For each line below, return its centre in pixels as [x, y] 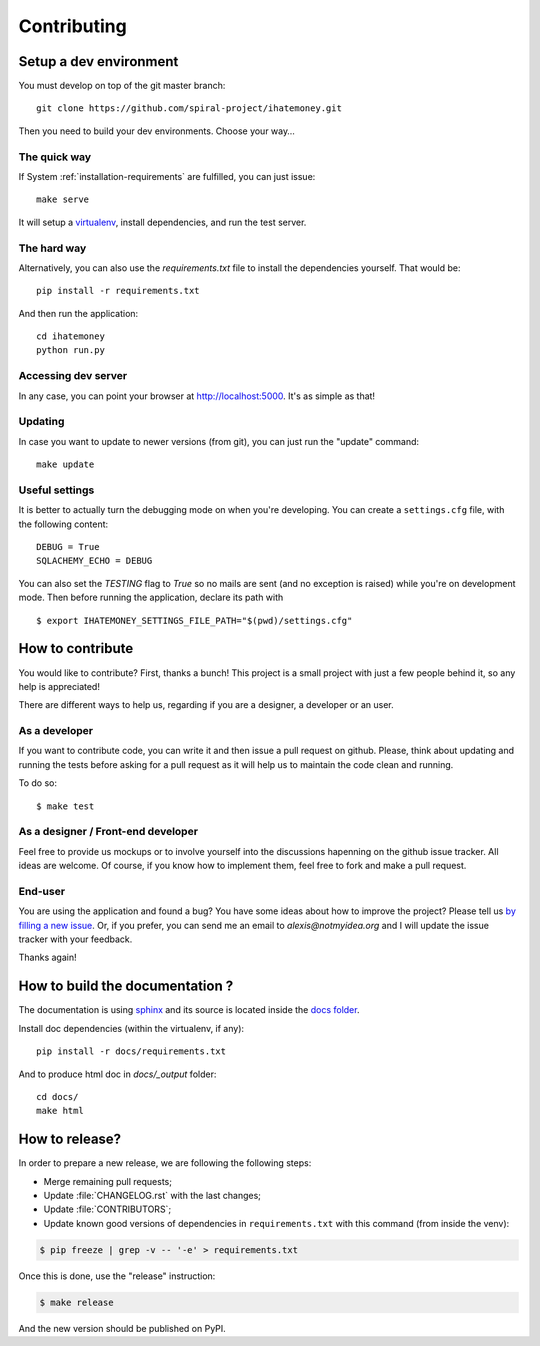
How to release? [70, 1139]
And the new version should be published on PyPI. [122, 1328]
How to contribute [76, 648]
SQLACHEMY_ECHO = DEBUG [94, 561]
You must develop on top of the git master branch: [122, 86]
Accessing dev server [73, 376]
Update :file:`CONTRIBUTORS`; [107, 1209]
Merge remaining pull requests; [107, 1181]
